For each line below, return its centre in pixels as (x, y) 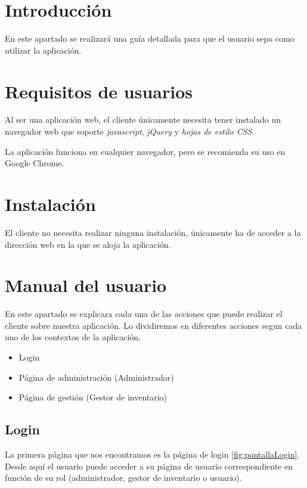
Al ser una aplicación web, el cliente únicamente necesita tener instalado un (143, 119)
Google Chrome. (35, 163)
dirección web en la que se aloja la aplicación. (88, 244)
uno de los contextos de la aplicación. (73, 337)
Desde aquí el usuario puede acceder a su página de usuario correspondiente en (149, 466)
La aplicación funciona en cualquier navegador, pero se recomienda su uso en (145, 151)
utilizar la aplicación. (43, 50)
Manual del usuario (86, 285)
